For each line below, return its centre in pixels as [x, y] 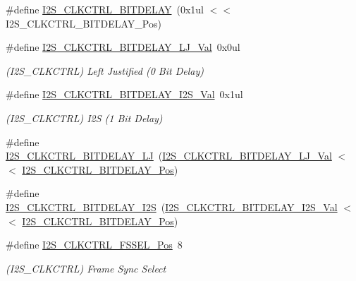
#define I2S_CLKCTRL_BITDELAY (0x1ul [105, 9]
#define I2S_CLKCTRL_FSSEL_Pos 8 [94, 245]
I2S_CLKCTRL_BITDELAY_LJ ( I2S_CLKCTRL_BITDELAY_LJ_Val [169, 156]
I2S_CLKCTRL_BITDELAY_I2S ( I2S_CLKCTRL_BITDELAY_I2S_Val [172, 207]
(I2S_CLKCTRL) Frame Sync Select [86, 268]
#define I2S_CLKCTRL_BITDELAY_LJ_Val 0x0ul [123, 47]
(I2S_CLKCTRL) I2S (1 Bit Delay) [84, 118]
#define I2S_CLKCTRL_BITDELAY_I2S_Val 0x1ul [124, 94]
